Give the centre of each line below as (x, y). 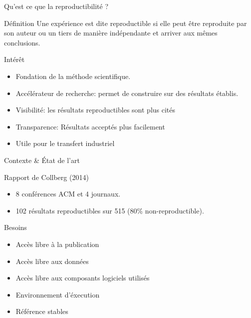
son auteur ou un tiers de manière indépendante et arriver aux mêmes (111, 33)
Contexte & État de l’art (42, 160)
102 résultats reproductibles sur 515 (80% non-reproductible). (110, 210)
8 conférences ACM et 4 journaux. (68, 194)
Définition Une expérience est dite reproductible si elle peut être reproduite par (125, 23)
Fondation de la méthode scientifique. (73, 76)
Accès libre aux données (52, 261)
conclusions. (22, 42)
